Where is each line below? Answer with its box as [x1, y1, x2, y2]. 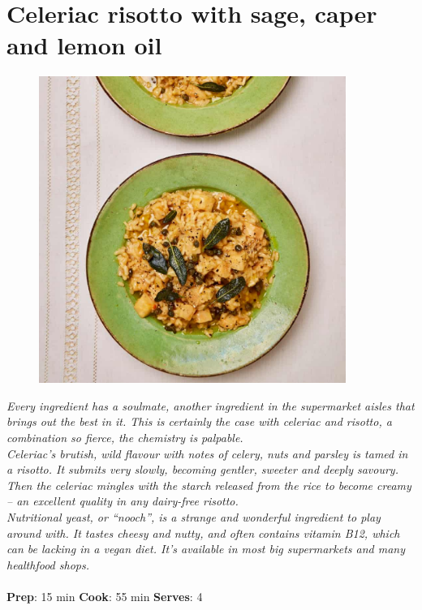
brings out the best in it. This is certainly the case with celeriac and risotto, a [6, 413, 392, 430]
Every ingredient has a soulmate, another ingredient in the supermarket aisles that [6, 397, 415, 414]
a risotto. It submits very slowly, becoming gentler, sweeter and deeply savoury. [6, 461, 398, 478]
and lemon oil [6, 28, 162, 62]
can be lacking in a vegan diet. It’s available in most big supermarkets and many [6, 540, 405, 557]
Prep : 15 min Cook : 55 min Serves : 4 [6, 587, 203, 604]
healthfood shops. [6, 556, 89, 573]
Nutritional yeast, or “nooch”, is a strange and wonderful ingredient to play [6, 509, 381, 525]
